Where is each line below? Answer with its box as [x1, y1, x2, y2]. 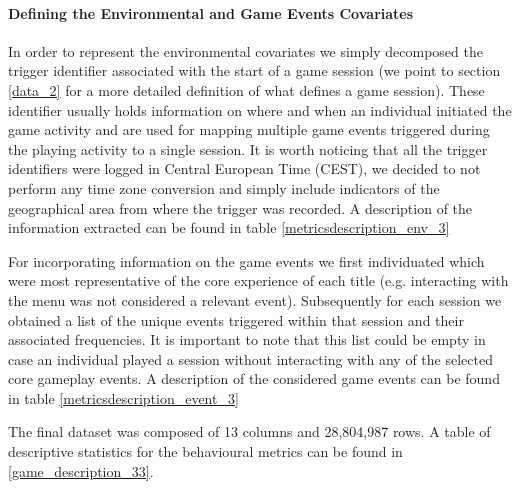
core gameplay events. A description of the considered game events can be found [8, 368, 500, 389]
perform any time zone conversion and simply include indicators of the [8, 177, 440, 198]
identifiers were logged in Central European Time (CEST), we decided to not [8, 158, 481, 179]
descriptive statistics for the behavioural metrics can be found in [8, 441, 403, 462]
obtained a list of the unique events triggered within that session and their [8, 309, 464, 330]
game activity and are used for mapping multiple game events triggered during [8, 119, 490, 140]
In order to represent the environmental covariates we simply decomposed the [8, 40, 483, 61]
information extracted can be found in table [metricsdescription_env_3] [8, 217, 450, 238]
